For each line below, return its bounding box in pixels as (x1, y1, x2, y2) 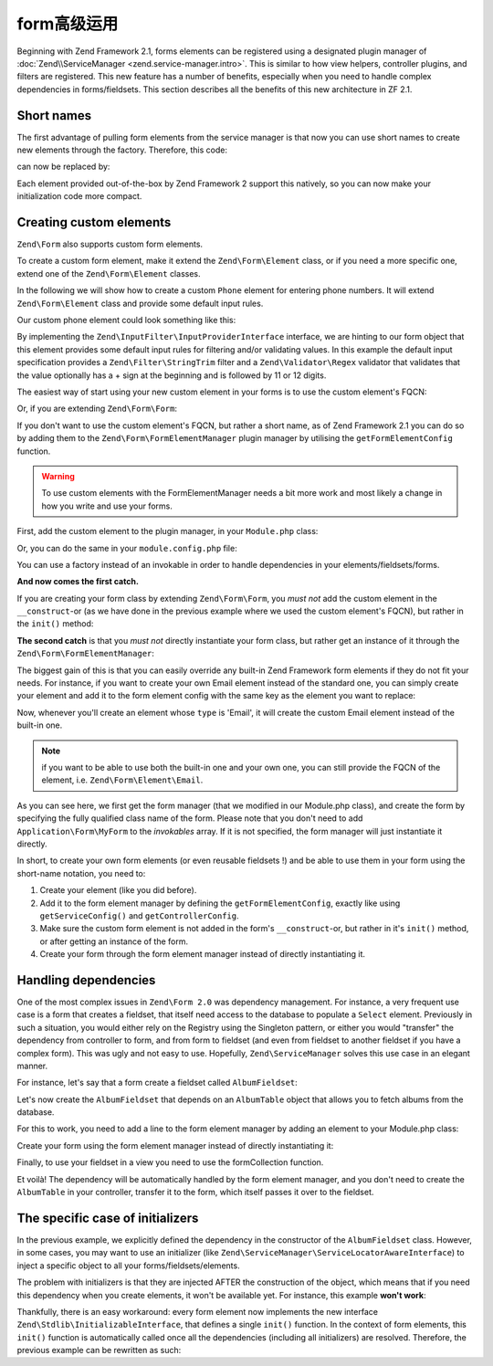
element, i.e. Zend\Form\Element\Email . (41, 774, 204, 785)
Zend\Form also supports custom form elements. (16, 238, 204, 250)
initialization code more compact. (16, 191, 142, 202)
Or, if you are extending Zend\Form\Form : (16, 403, 178, 415)
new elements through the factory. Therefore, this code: (16, 144, 228, 155)
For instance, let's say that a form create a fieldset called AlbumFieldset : (16, 1077, 299, 1088)
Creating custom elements (16, 215, 172, 230)
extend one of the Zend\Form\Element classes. (16, 268, 201, 278)
